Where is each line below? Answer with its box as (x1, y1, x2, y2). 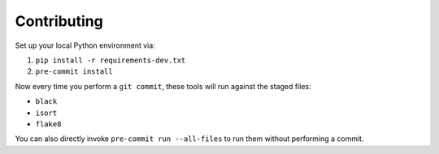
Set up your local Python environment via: (15, 41, 156, 50)
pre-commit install (35, 67, 113, 76)
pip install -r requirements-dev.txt (35, 55, 186, 65)
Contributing (15, 12, 103, 30)
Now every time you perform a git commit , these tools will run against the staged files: (15, 81, 312, 91)
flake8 (35, 119, 62, 129)
